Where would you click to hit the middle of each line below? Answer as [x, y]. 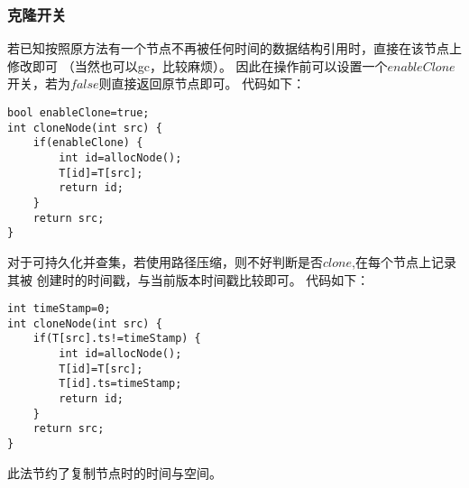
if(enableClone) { [88, 143]
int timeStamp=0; [59, 309]
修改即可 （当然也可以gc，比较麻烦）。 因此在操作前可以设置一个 [198, 65]
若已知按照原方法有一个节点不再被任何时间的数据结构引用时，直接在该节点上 [234, 48]
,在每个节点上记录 [404, 261]
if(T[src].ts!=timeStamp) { [117, 339]
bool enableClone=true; [78, 113]
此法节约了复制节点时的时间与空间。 [115, 472]
